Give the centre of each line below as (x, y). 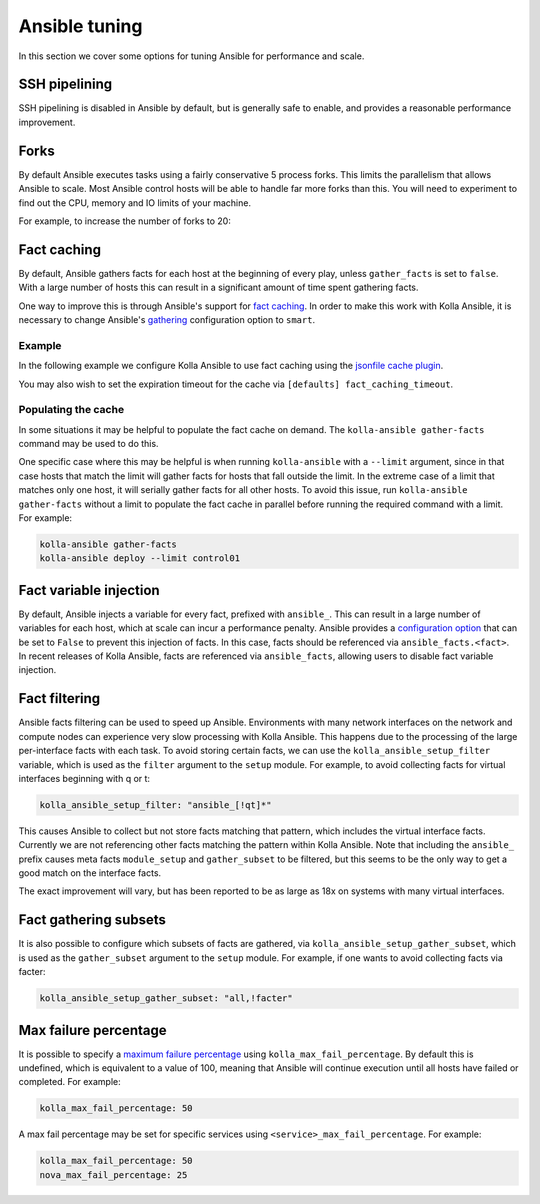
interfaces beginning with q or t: (84, 778)
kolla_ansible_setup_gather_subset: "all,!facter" (166, 998)
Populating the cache (71, 410)
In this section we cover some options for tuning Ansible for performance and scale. (191, 56)
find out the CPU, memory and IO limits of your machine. (135, 202)
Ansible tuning (80, 26)
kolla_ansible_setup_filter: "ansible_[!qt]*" (155, 804)
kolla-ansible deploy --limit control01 (139, 558)
